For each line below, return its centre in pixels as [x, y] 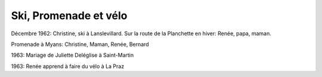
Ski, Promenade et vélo [69, 16]
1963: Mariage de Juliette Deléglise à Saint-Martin [72, 55]
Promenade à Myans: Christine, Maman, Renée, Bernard [80, 44]
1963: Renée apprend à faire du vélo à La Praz [68, 66]
